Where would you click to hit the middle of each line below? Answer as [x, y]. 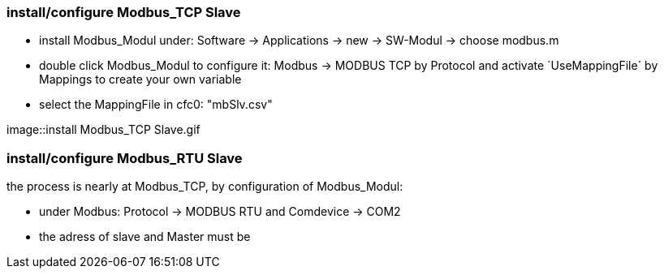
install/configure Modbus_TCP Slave [124, 12]
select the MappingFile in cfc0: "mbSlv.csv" [156, 105]
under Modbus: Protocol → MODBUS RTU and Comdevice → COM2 [220, 212]
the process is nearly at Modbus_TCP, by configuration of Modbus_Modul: [205, 187]
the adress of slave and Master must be [145, 237]
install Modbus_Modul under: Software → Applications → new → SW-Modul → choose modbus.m [299, 41]
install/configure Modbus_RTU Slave [125, 158]
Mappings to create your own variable [140, 79]
